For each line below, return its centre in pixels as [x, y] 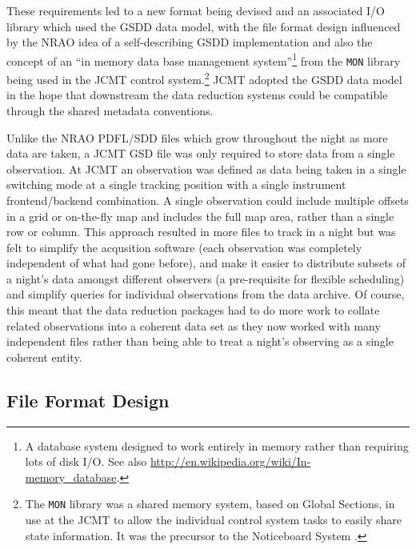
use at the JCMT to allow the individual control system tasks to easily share [213, 520]
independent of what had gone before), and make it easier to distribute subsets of [206, 263]
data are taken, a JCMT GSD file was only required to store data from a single [201, 153]
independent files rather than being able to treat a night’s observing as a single [200, 341]
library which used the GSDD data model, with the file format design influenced [204, 26]
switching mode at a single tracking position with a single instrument [176, 184]
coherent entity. [44, 357]
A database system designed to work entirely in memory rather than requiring [217, 445]
